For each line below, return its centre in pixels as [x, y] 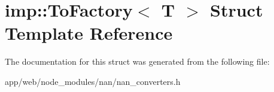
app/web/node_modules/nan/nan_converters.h [93, 81]
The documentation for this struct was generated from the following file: [137, 61]
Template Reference [89, 33]
